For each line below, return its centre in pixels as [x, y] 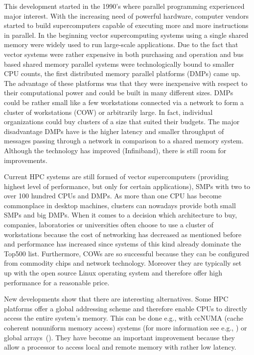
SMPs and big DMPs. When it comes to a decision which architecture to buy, [121, 215]
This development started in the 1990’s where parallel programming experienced [124, 6]
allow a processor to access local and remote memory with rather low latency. [120, 347]
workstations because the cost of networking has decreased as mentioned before [123, 234]
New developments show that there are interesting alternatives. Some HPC [116, 299]
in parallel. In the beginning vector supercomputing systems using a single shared [126, 35]
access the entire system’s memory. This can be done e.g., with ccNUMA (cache [124, 318]
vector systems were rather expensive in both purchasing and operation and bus [124, 54]
